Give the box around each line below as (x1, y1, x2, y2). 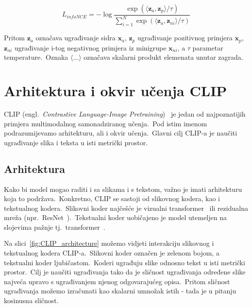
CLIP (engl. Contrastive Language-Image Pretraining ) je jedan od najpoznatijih (4, 108, 246, 119)
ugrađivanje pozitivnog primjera (137, 33, 233, 43)
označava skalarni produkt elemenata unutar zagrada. (84, 52, 243, 62)
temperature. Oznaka (4, 52, 68, 62)
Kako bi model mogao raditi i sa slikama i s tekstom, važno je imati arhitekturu (4, 184, 242, 194)
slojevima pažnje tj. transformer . (4, 222, 105, 232)
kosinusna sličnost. (4, 295, 59, 306)
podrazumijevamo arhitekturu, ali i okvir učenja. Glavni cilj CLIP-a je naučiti (4, 128, 237, 138)
